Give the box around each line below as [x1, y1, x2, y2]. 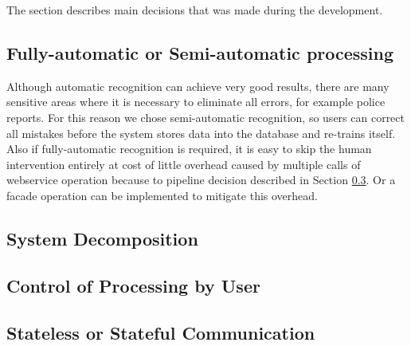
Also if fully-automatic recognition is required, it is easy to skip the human [6, 140, 372, 157]
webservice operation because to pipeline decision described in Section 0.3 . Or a [6, 171, 396, 188]
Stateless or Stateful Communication [6, 320, 315, 344]
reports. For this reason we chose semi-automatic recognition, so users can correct [6, 108, 405, 125]
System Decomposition [6, 226, 198, 250]
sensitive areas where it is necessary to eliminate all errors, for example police [6, 93, 386, 110]
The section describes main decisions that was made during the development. [6, 2, 383, 18]
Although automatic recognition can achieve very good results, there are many [6, 77, 389, 94]
